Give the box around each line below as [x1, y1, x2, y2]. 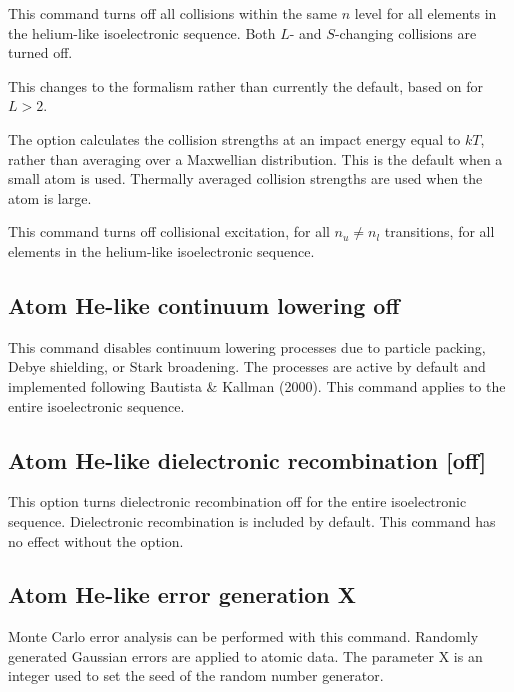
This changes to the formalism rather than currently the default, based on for [8, 75, 484, 96]
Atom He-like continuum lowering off [8, 289, 400, 320]
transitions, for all [384, 221, 495, 242]
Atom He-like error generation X [8, 579, 357, 610]
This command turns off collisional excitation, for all [8, 221, 330, 242]
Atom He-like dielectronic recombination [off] [8, 444, 487, 475]
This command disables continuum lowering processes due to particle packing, [8, 336, 486, 357]
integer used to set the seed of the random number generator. [8, 665, 384, 686]
